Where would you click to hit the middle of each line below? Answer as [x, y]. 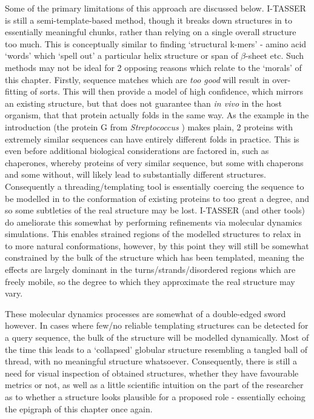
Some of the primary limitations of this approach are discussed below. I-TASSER [155, 8]
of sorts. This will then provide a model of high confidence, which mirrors [167, 91]
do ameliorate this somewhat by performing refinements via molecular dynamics [154, 222]
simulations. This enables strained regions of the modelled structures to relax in [153, 234]
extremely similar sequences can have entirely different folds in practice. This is [152, 139]
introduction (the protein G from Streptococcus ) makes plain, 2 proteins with [149, 126]
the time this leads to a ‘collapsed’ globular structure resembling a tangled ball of [156, 349]
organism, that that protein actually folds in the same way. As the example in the [157, 115]
